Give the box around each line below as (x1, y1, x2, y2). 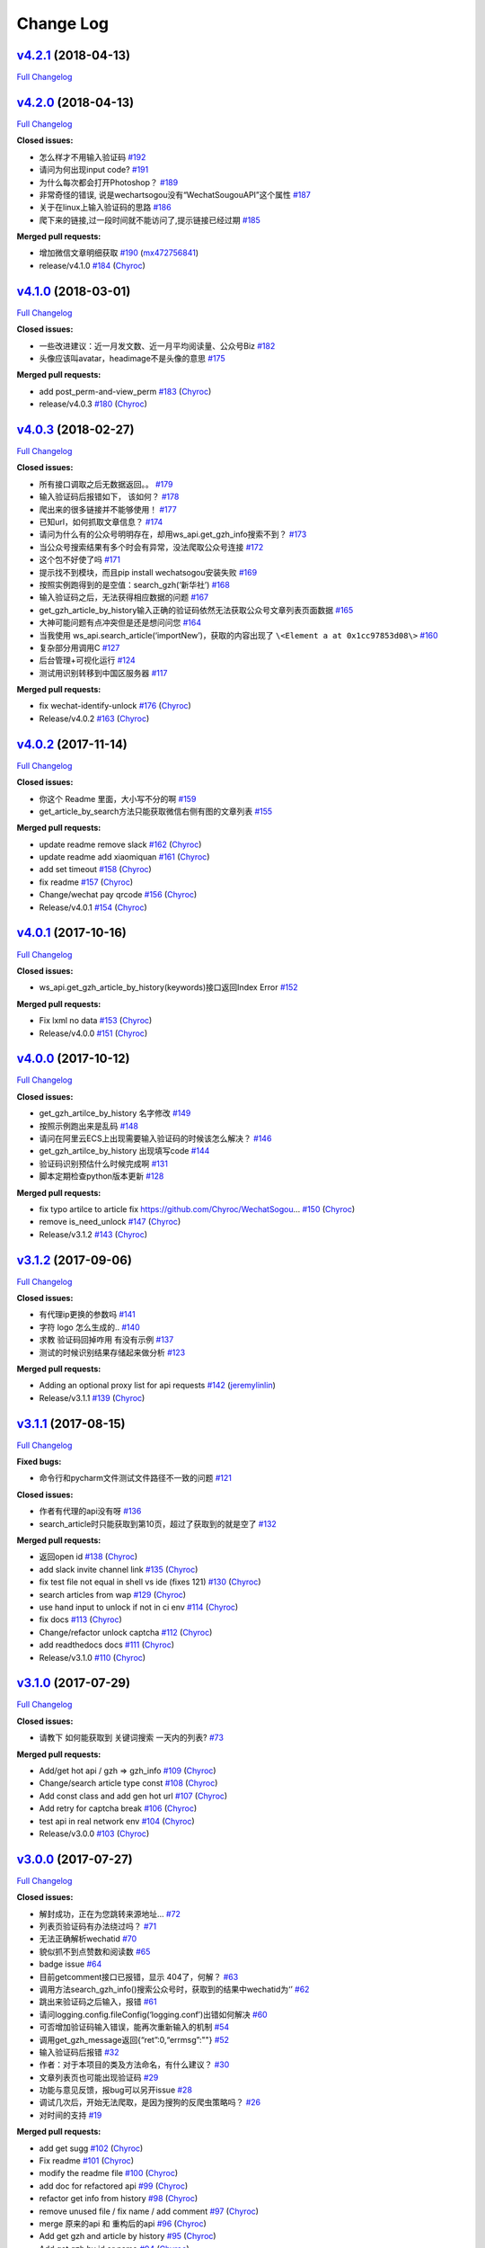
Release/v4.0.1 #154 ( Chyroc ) (39, 902, 147, 913)
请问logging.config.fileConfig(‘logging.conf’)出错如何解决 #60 (39, 2009, 269, 2020)
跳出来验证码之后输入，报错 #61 (39, 1996, 157, 2007)
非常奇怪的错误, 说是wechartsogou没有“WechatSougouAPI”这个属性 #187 (39, 189, 312, 200)
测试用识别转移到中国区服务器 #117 (39, 667, 168, 678)
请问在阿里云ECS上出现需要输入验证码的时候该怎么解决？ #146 (39, 1133, 272, 1144)
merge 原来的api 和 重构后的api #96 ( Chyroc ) (39, 2218, 207, 2229)
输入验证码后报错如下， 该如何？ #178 (39, 491, 180, 503)
